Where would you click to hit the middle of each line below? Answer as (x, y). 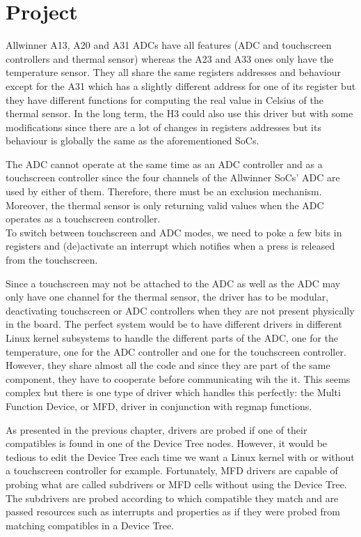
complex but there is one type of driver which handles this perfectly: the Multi (173, 392)
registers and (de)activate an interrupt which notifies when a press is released (170, 246)
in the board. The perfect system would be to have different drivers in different (174, 324)
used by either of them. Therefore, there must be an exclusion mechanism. (164, 191)
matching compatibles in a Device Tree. (90, 525)
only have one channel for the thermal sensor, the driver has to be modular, (167, 297)
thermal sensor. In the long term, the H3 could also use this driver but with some (179, 113)
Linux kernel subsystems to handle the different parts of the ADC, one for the (172, 338)
